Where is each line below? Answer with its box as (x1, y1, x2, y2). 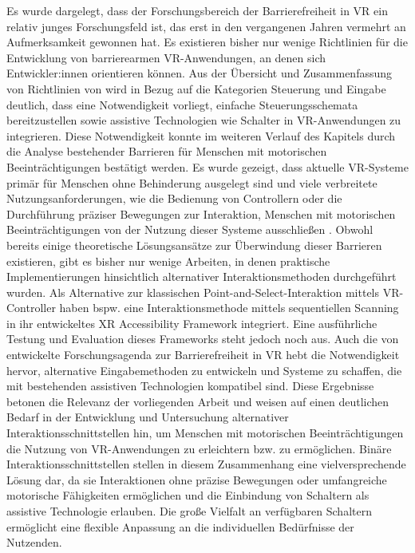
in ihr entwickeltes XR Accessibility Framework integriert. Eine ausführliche (6, 314, 377, 331)
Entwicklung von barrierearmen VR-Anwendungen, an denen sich (6, 49, 326, 65)
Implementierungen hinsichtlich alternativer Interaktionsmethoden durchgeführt (6, 268, 397, 285)
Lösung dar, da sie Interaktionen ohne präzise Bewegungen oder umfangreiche (6, 471, 387, 488)
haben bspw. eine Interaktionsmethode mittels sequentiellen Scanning (59, 299, 399, 316)
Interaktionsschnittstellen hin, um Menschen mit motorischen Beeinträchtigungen (6, 425, 404, 441)
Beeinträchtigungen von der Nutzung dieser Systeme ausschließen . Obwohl (6, 221, 373, 238)
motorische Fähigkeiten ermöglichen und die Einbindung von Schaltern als (6, 487, 370, 504)
